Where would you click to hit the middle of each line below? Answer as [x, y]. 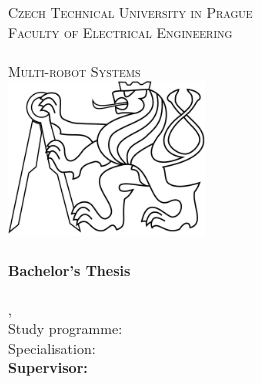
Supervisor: [48, 367]
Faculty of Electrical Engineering [120, 31]
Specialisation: [52, 347]
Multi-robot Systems [74, 70]
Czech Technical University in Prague [130, 12]
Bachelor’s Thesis [69, 269]
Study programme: [65, 328]
